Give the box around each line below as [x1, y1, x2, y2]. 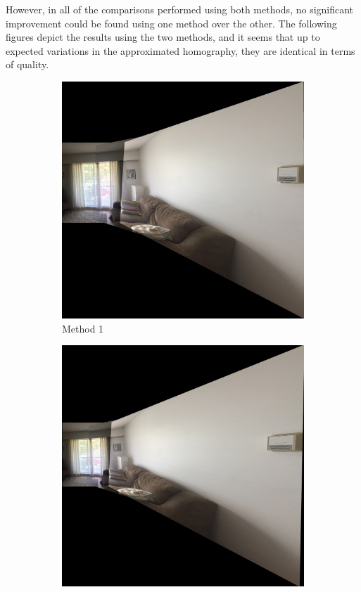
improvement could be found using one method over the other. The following [6, 15, 337, 30]
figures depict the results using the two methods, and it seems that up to [6, 30, 320, 44]
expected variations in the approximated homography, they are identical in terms [6, 43, 355, 58]
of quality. [6, 57, 49, 72]
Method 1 [62, 321, 104, 335]
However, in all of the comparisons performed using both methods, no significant [6, 2, 354, 16]
